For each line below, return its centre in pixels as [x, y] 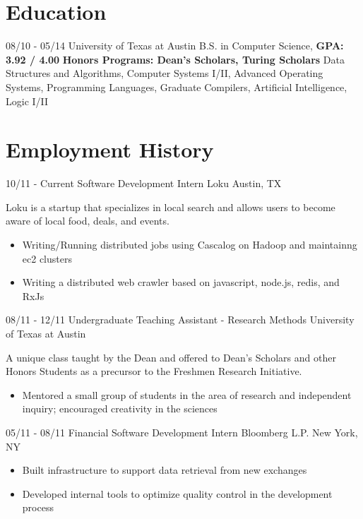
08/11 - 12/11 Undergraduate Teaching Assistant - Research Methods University [180, 320]
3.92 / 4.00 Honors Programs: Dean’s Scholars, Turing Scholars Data [175, 59]
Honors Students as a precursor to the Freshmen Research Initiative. [154, 371]
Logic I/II [27, 101]
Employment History [110, 149]
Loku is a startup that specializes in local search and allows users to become [171, 207]
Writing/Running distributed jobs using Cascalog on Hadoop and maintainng [190, 244]
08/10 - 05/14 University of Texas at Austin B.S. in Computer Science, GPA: [175, 46]
